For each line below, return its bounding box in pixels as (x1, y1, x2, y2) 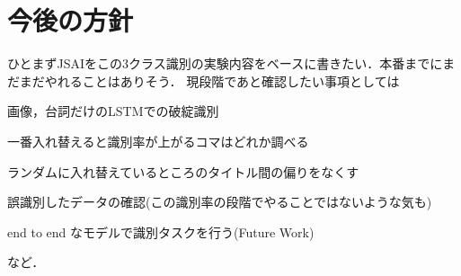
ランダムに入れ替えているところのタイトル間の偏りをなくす (7, 162, 359, 181)
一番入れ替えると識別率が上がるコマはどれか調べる (7, 131, 309, 150)
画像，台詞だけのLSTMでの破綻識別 (7, 102, 219, 120)
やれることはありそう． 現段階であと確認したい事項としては (44, 71, 400, 90)
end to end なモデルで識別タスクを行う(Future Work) (7, 222, 315, 241)
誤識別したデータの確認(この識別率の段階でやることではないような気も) (7, 192, 432, 211)
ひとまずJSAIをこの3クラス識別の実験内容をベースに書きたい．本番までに (7, 54, 443, 73)
